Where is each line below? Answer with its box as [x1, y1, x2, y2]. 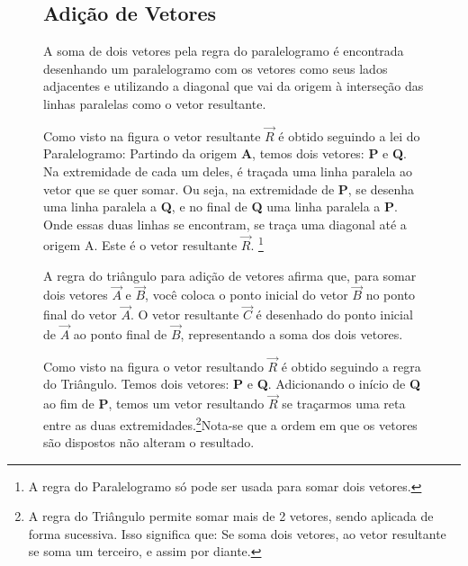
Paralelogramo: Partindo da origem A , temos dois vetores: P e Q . [43, 144, 408, 163]
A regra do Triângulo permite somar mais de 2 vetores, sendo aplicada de [28, 507, 434, 526]
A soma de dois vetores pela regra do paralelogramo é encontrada [43, 41, 404, 60]
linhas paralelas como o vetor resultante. [43, 94, 266, 112]
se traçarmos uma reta [282, 394, 406, 413]
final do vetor [43, 305, 117, 324]
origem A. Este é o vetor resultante [43, 236, 238, 255]
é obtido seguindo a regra [281, 356, 421, 375]
